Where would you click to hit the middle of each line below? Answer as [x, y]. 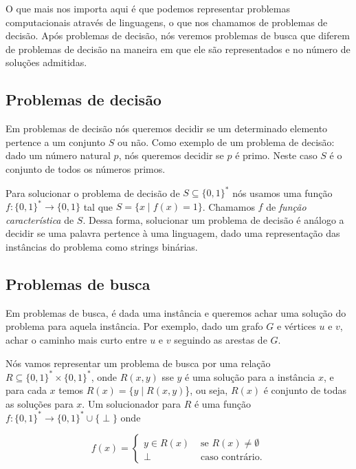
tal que [98, 206]
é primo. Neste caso [276, 155]
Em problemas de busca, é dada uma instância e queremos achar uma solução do [176, 312]
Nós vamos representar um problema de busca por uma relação [138, 363]
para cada [26, 390]
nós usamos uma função [282, 192]
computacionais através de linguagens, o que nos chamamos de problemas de [167, 22]
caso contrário [230, 457]
